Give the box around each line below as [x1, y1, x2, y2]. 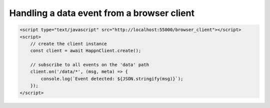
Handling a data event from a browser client [9, 7, 195, 18]
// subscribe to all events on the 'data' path [30, 62, 149, 67]
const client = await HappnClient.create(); [30, 48, 141, 53]
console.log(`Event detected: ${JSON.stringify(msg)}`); [40, 75, 183, 81]
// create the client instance [30, 40, 107, 46]
